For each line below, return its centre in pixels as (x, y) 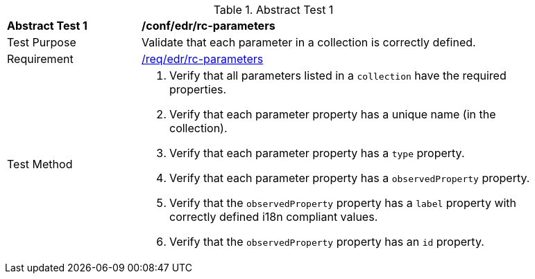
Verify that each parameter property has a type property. (317, 153)
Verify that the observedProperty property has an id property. (327, 242)
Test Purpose (42, 42)
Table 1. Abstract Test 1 (273, 10)
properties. (198, 89)
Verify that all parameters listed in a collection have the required (338, 75)
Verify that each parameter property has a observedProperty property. (350, 178)
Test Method (40, 164)
